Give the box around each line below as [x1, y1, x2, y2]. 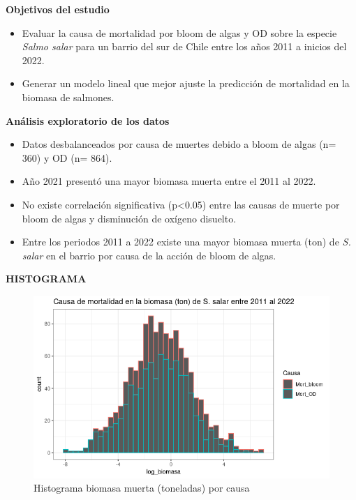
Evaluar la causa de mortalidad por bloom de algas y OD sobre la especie [22, 25, 337, 40]
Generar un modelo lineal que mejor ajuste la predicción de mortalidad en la [22, 76, 350, 91]
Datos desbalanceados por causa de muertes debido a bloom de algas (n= [22, 137, 336, 151]
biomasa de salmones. [22, 89, 114, 104]
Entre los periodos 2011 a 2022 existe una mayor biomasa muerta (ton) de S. [22, 234, 351, 249]
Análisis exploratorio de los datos [6, 113, 170, 128]
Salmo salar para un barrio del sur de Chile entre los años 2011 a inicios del [22, 39, 347, 54]
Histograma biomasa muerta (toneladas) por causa [34, 480, 250, 495]
